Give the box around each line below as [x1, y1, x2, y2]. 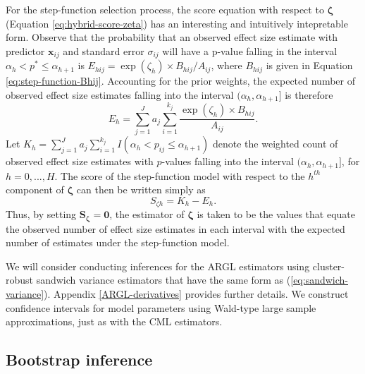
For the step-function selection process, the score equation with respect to [6, 2, 324, 16]
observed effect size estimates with [6, 154, 154, 169]
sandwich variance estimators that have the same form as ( [36, 272, 291, 287]
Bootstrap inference [6, 349, 153, 370]
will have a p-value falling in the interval [162, 43, 338, 58]
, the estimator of [109, 207, 185, 222]
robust [6, 272, 34, 287]
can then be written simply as [76, 182, 206, 197]
